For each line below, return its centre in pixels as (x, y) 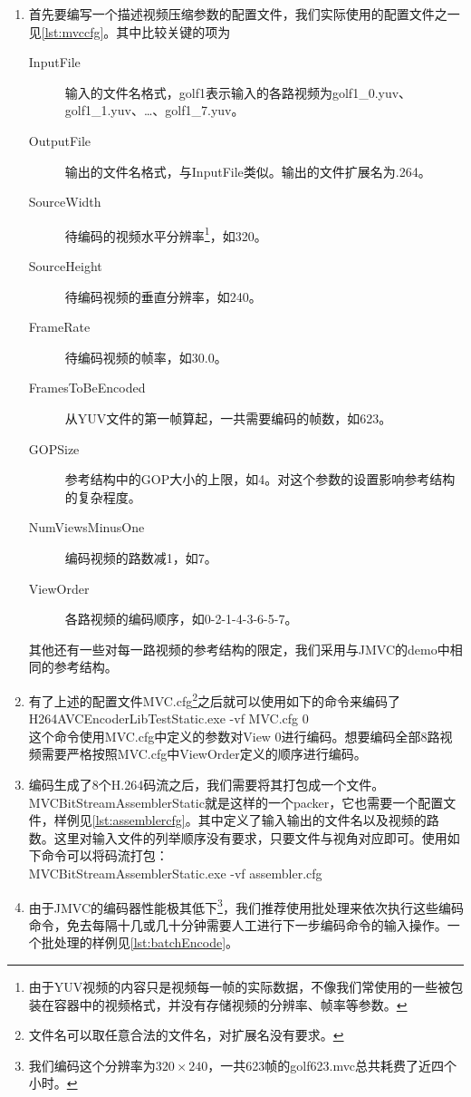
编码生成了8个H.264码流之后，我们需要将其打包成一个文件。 (207, 784)
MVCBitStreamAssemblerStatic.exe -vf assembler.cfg (175, 873)
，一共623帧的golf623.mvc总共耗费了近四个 (332, 1065)
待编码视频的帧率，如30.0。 (146, 357)
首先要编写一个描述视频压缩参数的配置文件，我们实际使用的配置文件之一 (244, 14)
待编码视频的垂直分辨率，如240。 (163, 296)
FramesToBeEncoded (87, 388)
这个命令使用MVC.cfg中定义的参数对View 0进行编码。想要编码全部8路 (234, 736)
